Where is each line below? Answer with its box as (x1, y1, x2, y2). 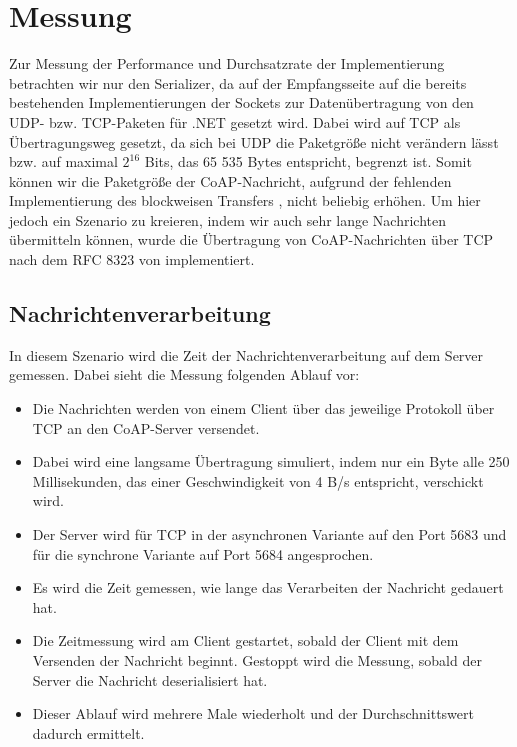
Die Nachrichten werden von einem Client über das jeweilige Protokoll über (32, 398, 495, 419)
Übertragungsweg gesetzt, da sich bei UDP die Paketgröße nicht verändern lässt (9, 131, 499, 152)
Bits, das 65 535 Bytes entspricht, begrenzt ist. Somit (144, 151, 472, 172)
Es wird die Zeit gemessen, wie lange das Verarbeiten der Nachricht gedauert (32, 577, 504, 598)
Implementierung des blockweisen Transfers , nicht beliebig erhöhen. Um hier (9, 190, 481, 211)
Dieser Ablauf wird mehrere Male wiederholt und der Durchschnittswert (32, 703, 474, 724)
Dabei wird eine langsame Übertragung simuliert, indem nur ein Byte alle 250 (32, 451, 510, 472)
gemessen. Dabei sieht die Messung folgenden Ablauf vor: (9, 364, 360, 385)
